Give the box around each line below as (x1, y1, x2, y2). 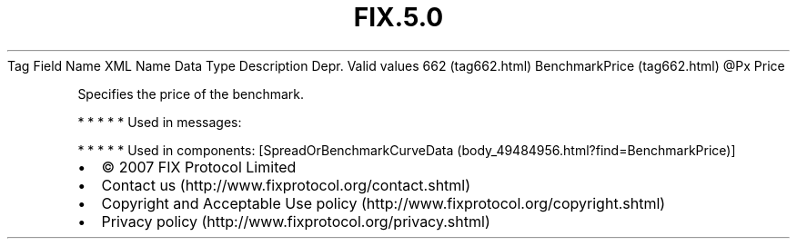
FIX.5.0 (353, 2, 444, 33)
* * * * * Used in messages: (77, 113, 242, 130)
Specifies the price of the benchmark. (77, 85, 305, 102)
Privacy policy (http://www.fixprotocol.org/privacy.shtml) (101, 212, 490, 231)
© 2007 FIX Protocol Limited (101, 157, 297, 176)
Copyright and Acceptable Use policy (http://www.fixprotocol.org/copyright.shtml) (101, 193, 666, 212)
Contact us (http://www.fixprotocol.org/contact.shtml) (101, 175, 471, 194)
